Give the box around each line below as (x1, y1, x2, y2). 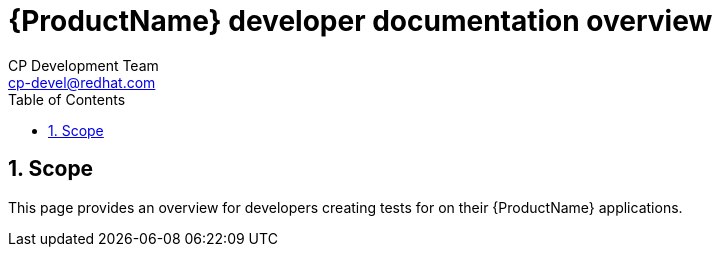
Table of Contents (8, 90, 126, 108)
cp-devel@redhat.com (8, 73, 156, 91)
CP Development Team (8, 56, 159, 74)
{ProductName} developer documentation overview (8, 4, 713, 38)
